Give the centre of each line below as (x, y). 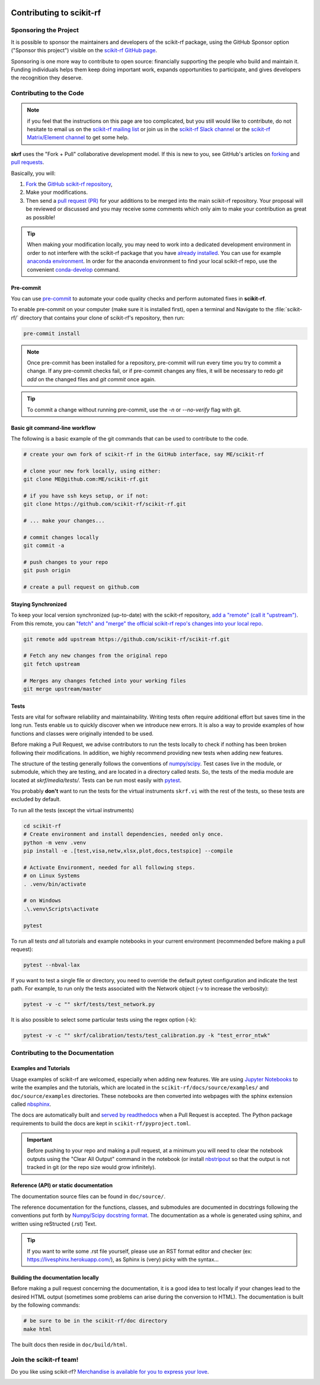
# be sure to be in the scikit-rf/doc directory (95, 1321)
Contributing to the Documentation (63, 1052)
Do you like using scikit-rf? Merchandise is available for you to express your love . (110, 1371)
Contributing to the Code (47, 93)
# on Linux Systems (52, 876)
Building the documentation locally (55, 1277)
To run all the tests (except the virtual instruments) (73, 810)
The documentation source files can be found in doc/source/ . (88, 1196)
